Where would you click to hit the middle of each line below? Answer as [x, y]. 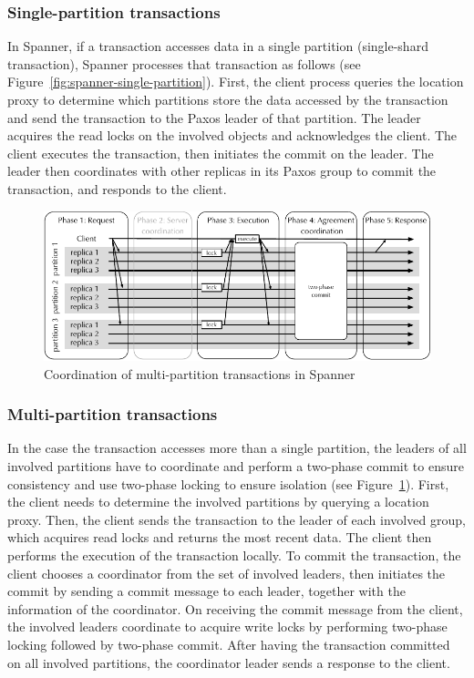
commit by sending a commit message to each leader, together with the [206, 591]
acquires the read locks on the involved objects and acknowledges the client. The [232, 135]
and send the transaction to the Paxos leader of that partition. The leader [214, 117]
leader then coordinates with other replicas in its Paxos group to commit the [222, 171]
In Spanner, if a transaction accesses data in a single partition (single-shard [218, 46]
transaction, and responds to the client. [117, 188]
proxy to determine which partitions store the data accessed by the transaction [228, 99]
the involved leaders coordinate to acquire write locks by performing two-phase [227, 627]
